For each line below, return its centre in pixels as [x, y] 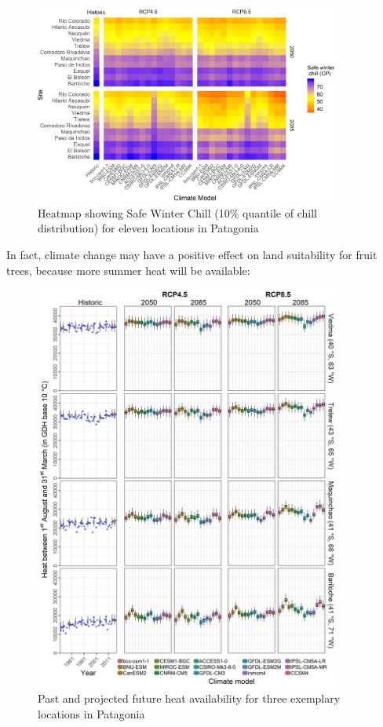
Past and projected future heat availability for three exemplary [189, 698]
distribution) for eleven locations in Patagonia [148, 228]
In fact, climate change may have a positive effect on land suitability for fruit [192, 255]
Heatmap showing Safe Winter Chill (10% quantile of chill [177, 212]
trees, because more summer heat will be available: [128, 270]
